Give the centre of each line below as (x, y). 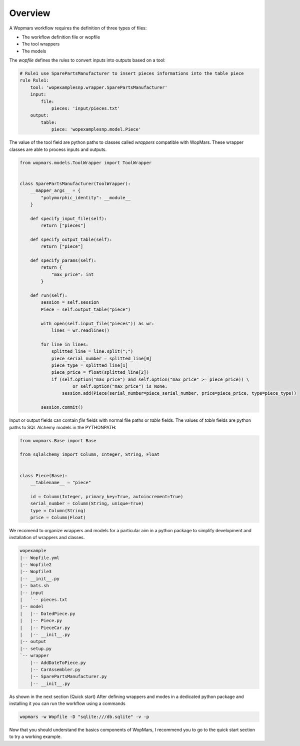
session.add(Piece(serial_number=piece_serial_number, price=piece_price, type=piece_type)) (179, 393)
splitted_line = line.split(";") (92, 352)
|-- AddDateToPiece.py (58, 663)
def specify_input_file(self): (68, 218)
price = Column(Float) (58, 517)
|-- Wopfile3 (36, 572)
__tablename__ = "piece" (61, 482)
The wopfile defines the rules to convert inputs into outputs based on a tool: (87, 60)
